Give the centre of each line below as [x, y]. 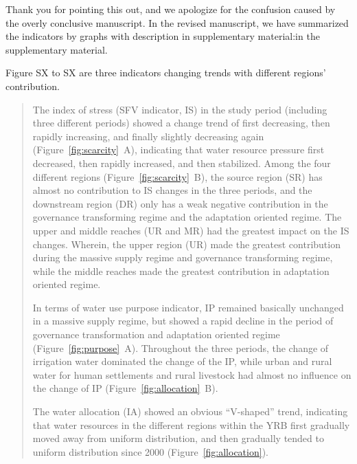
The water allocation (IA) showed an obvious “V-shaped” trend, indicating [190, 411]
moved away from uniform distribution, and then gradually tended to [178, 438]
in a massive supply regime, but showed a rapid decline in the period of [183, 321]
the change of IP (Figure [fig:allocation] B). [125, 388]
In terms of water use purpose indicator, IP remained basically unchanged [188, 307]
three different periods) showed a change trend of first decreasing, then [181, 123]
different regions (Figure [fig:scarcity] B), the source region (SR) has [177, 176]
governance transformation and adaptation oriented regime [156, 334]
